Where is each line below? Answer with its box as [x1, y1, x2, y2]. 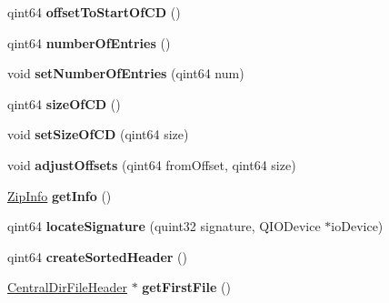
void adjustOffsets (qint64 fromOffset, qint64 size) [7, 155, 296, 174]
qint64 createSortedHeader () [7, 247, 187, 266]
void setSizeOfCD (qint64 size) [7, 125, 189, 144]
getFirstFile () [142, 278, 231, 297]
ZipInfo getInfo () [7, 186, 112, 205]
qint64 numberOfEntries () [7, 33, 171, 52]
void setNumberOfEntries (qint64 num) [7, 64, 244, 83]
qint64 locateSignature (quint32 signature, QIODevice [7, 217, 321, 236]
